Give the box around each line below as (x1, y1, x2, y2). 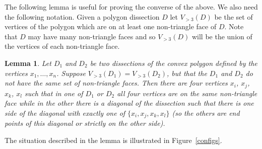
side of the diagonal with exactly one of (5, 107, 125, 118)
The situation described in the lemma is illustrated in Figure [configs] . (5, 134, 222, 145)
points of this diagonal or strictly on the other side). (5, 118, 165, 128)
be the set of (214, 11, 253, 22)
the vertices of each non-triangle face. (5, 41, 120, 51)
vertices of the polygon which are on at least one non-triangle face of (5, 21, 217, 32)
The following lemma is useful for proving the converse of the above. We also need (5, 2, 258, 12)
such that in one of (24, 88, 83, 98)
